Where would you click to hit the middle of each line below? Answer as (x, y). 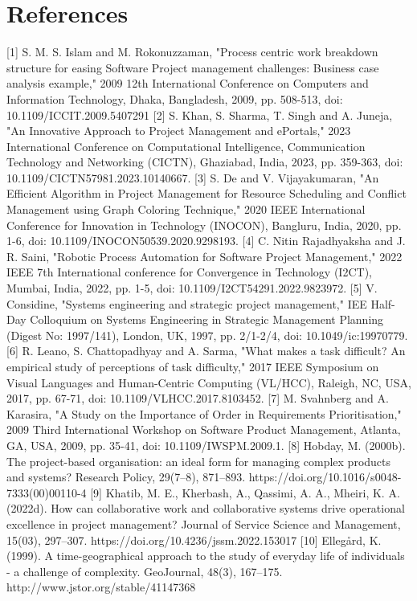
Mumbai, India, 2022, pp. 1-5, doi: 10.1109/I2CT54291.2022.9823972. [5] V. (192, 288)
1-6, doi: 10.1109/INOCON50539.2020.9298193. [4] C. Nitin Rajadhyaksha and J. (206, 241)
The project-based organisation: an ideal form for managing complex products (199, 461)
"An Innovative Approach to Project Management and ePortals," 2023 (179, 131)
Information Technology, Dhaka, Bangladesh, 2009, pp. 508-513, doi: (175, 98)
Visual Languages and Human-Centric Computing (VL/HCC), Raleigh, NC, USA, (209, 382)
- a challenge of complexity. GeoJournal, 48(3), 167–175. (145, 571)
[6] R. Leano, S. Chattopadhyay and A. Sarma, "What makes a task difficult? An (206, 351)
